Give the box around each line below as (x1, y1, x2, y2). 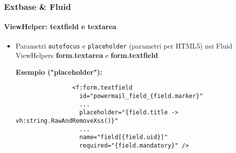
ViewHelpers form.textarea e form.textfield (15, 50, 158, 60)
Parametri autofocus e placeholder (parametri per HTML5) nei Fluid (15, 40, 233, 51)
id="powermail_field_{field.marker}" (79, 93, 203, 100)
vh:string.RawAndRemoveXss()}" (15, 117, 118, 125)
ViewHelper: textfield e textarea (4, 21, 117, 32)
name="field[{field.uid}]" (79, 134, 168, 141)
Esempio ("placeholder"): (15, 66, 102, 77)
